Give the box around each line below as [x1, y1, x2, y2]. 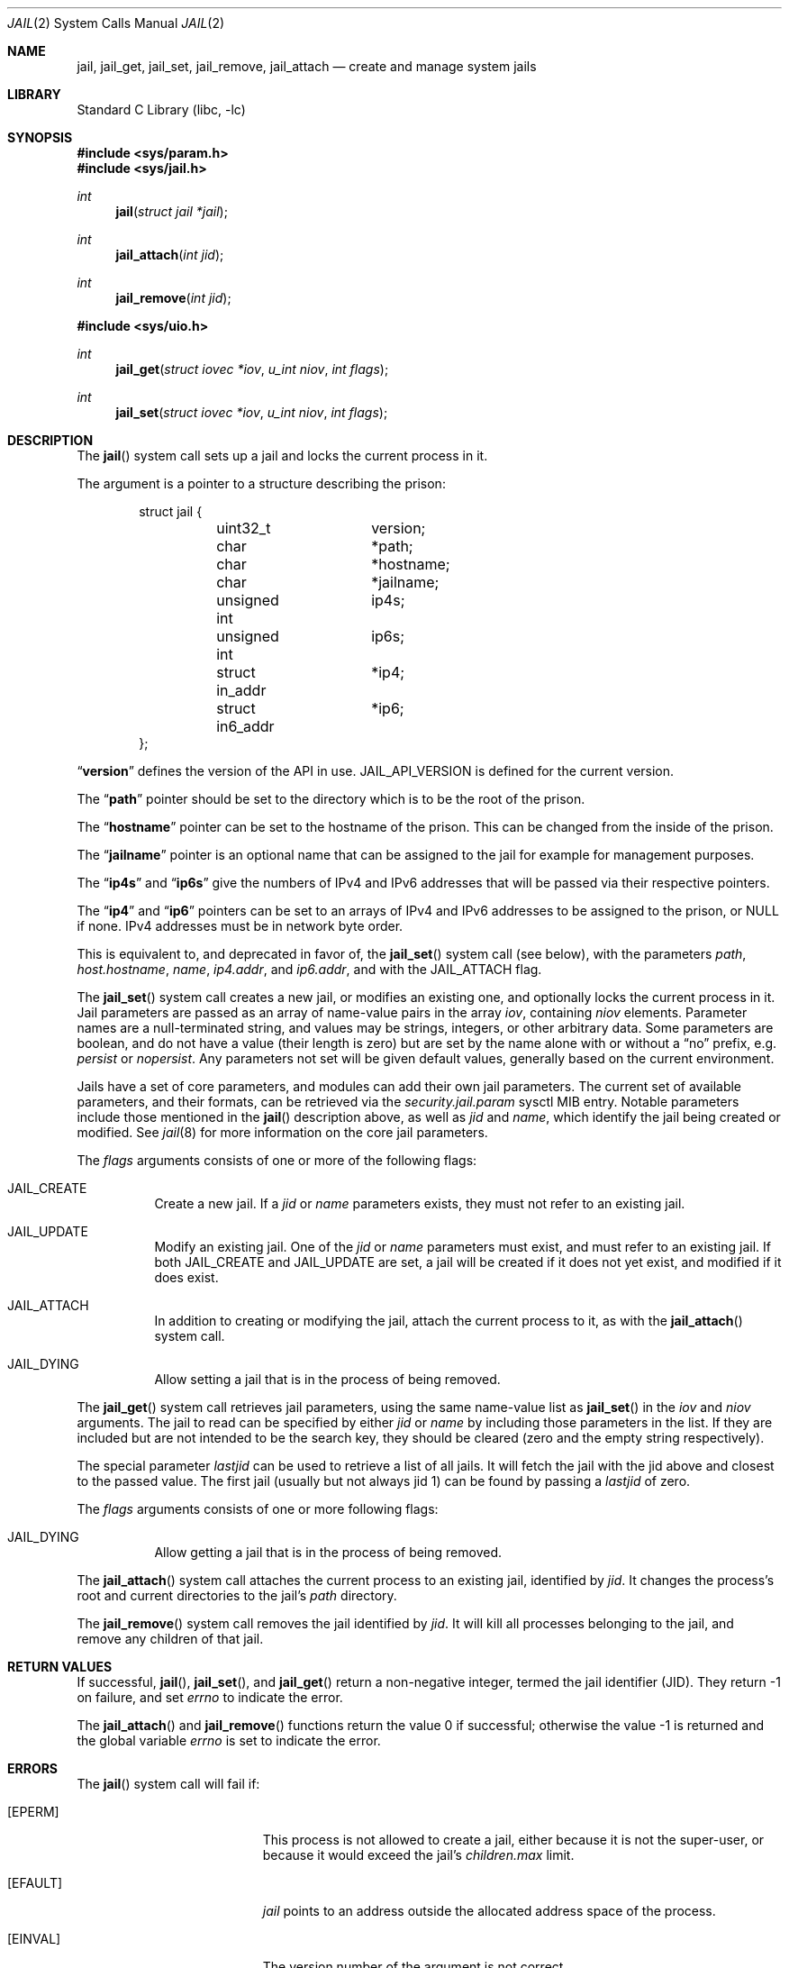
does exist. [154, 1270, 219, 1285]
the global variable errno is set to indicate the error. [77, 1733, 381, 1748]
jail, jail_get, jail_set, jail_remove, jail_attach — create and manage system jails [77, 59, 537, 74]
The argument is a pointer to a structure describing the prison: [77, 476, 446, 491]
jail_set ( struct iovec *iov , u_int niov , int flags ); [115, 405, 388, 420]
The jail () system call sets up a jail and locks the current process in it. [77, 448, 488, 463]
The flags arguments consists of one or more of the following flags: [77, 1153, 477, 1168]
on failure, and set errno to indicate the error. [77, 1690, 343, 1705]
